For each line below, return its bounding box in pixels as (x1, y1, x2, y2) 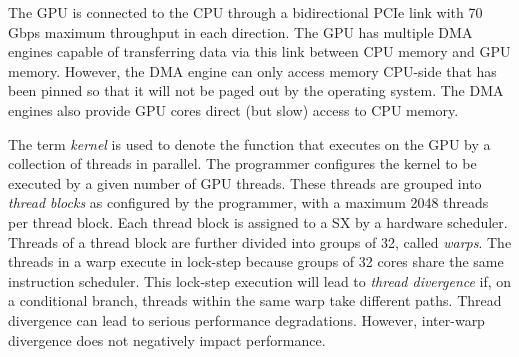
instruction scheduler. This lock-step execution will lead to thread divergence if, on (8, 270, 512, 291)
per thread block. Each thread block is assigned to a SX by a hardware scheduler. (8, 211, 508, 232)
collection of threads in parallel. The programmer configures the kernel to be (8, 153, 477, 174)
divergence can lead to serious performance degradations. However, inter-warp (8, 309, 485, 330)
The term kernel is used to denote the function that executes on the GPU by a (8, 133, 491, 154)
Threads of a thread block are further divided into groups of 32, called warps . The (8, 231, 512, 252)
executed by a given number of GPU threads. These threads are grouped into (8, 172, 482, 193)
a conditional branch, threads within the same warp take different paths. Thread (8, 290, 502, 311)
